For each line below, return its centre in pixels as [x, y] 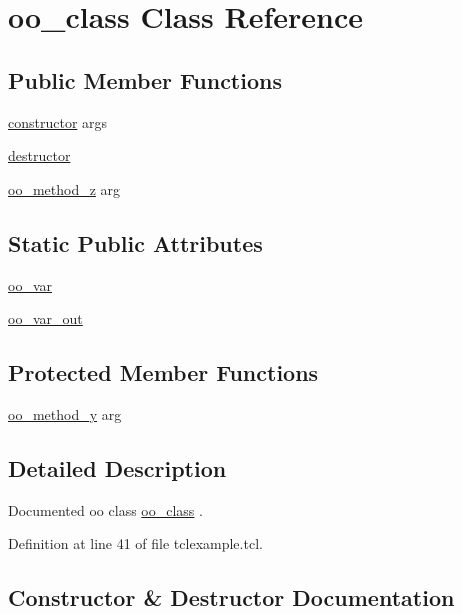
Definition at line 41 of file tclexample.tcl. [135, 543]
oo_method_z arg [64, 188]
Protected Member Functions [163, 372]
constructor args [58, 121]
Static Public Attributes [135, 242]
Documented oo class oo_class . [105, 509]
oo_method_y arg [65, 413]
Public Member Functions [145, 79]
